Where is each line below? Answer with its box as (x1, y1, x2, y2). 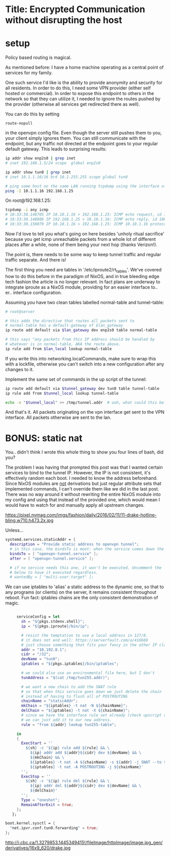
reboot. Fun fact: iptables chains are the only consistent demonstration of (5, 595, 158, 601)
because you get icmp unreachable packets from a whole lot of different (5, 236, 156, 242)
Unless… (5, 527, 24, 533)
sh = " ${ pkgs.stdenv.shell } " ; (21, 619, 85, 624)
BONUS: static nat (5, 432, 82, 444)
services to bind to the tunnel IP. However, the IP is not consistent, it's (5, 470, 151, 476)
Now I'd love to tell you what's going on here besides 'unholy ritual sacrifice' (5, 230, 164, 237)
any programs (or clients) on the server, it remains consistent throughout (5, 589, 157, 595)
